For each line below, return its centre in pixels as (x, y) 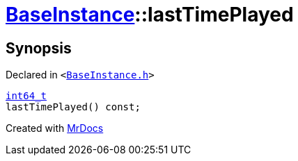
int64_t (26, 96)
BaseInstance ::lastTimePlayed (150, 15)
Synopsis (39, 48)
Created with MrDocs (55, 128)
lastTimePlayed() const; (73, 107)
